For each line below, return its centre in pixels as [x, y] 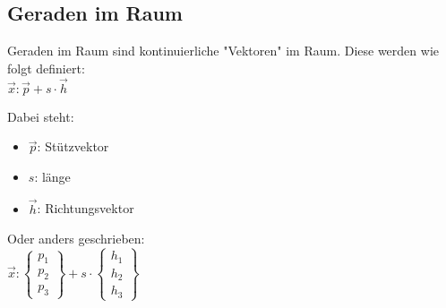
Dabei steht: [41, 116]
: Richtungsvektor [86, 208]
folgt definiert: [46, 68]
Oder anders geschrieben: [76, 239]
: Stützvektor [73, 146]
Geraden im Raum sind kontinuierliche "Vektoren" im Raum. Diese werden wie [223, 51]
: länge [52, 176]
